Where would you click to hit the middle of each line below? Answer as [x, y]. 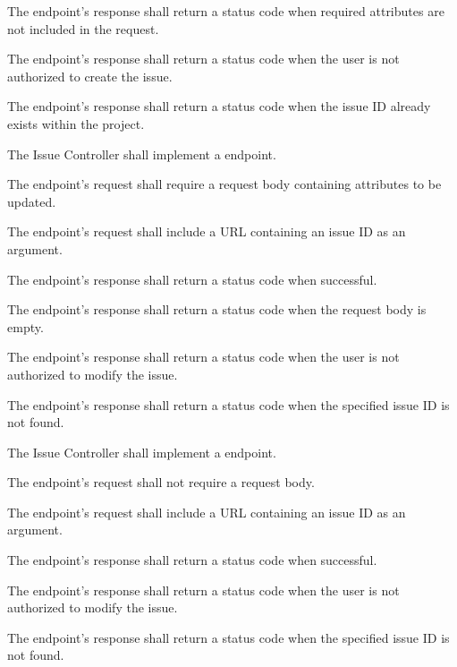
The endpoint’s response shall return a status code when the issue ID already [219, 106]
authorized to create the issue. [90, 76]
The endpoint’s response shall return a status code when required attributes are [226, 11]
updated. [32, 201]
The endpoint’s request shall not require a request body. [161, 482]
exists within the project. [76, 123]
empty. [25, 326]
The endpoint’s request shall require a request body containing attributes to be [224, 184]
